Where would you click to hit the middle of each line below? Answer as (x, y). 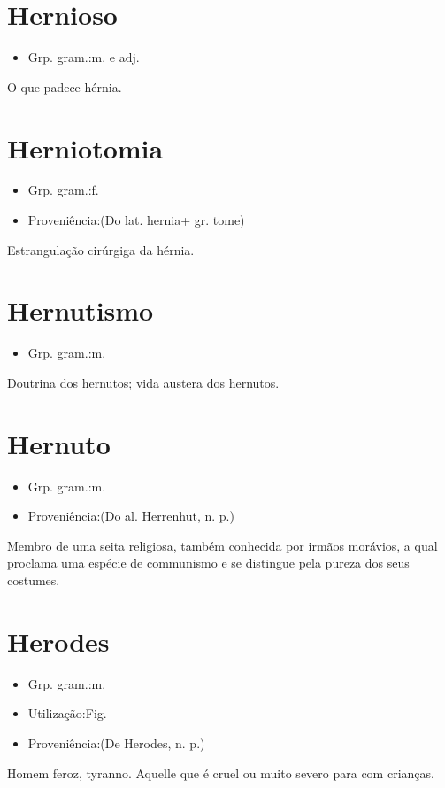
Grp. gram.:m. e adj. (84, 57)
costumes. (34, 580)
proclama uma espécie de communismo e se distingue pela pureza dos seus (208, 563)
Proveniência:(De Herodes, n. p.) (116, 742)
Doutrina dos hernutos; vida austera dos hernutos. (143, 382)
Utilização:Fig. (67, 713)
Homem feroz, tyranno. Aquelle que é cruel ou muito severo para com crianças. (221, 773)
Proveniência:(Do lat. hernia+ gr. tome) (136, 220)
